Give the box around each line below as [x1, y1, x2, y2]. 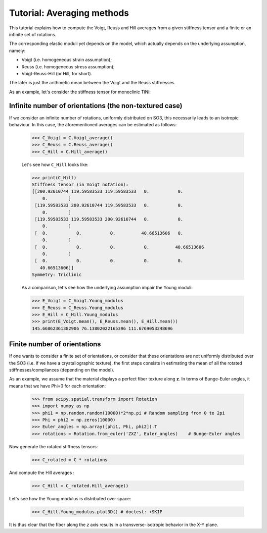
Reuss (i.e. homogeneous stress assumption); [21, 63, 115, 69]
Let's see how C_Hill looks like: [21, 161, 89, 167]
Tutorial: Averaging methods [9, 7, 129, 18]
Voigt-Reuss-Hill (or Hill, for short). [21, 70, 92, 76]
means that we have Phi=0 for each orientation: [9, 383, 106, 389]
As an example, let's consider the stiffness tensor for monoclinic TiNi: [9, 89, 151, 95]
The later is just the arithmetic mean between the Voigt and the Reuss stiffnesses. [9, 80, 176, 86]
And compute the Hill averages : [9, 470, 75, 476]
